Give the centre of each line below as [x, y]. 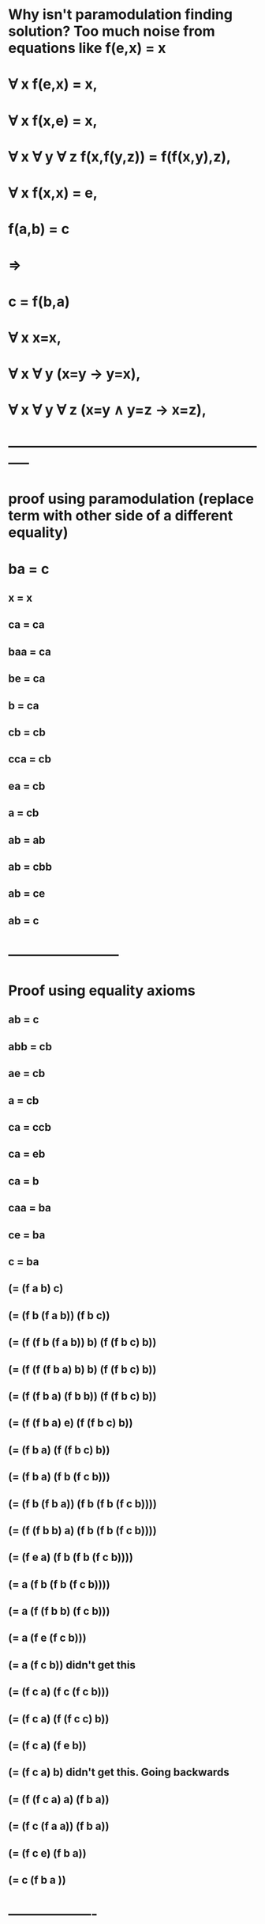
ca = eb [27, 1154]
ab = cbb [30, 866]
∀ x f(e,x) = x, [53, 84]
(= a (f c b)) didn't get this [72, 1665]
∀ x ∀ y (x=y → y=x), [75, 374]
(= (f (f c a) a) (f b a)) [59, 1799]
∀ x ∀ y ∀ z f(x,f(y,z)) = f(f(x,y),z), [119, 157]
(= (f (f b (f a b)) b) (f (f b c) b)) [82, 1342]
